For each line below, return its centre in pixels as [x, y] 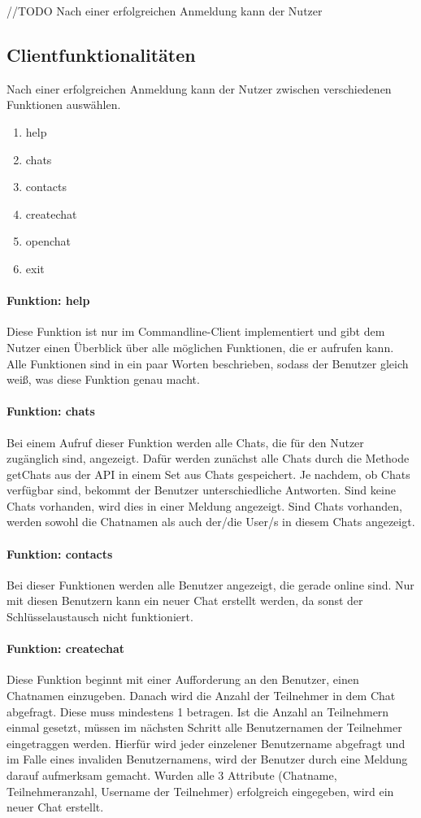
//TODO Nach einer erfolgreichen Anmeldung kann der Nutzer [165, 11]
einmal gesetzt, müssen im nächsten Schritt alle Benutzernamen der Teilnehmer [204, 727]
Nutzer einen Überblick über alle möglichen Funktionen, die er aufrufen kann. [200, 347]
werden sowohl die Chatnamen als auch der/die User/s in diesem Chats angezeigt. [211, 522]
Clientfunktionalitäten [101, 54]
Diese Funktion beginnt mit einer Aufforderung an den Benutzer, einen [183, 679]
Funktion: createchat [66, 648]
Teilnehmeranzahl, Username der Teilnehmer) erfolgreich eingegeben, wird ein [200, 791]
